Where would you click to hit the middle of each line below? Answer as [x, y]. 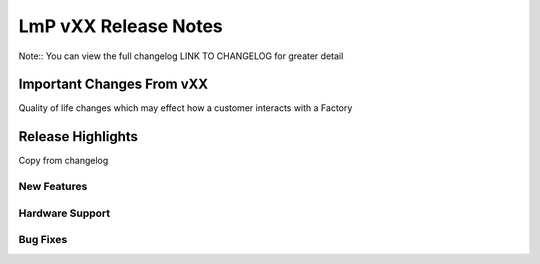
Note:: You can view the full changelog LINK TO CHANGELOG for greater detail [181, 56]
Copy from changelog [63, 161]
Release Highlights [78, 136]
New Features [53, 187]
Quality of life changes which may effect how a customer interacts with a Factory [185, 108]
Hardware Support [64, 213]
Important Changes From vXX [113, 84]
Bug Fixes [43, 240]
